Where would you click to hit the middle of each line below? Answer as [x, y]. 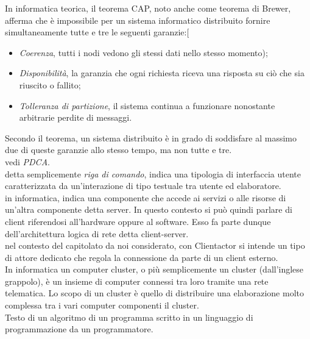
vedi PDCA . [27, 161]
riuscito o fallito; [50, 84]
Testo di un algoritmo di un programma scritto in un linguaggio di [129, 317]
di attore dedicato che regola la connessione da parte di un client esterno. [142, 257]
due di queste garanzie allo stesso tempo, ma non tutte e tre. [118, 150]
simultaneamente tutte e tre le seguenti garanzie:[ [97, 32]
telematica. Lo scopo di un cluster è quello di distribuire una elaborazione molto [154, 293]
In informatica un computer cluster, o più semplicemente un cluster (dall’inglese [154, 269]
